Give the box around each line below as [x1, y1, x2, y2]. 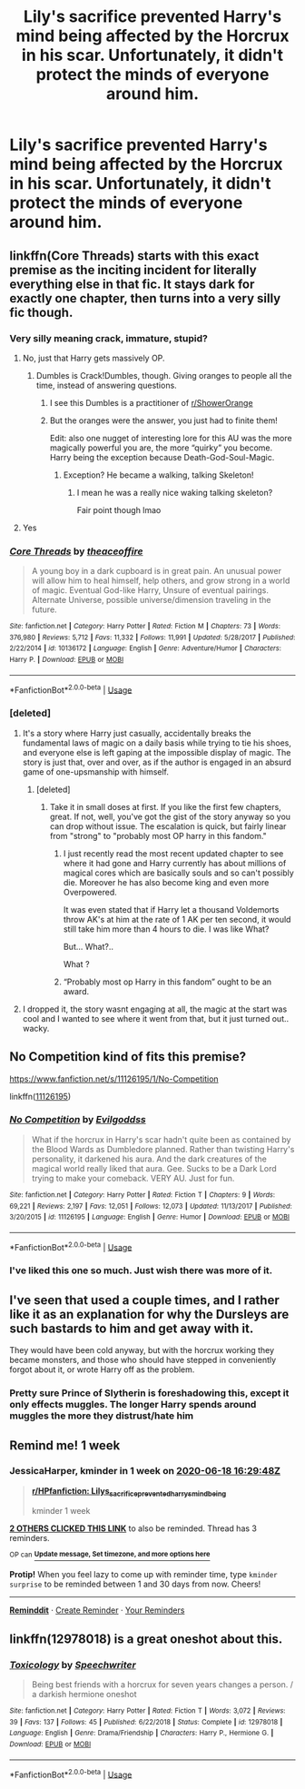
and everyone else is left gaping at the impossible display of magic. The [22, 746, 291, 757]
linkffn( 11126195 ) [9, 1091, 72, 1102]
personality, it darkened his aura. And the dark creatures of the [31, 1153, 268, 1164]
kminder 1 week [31, 1505, 91, 1516]
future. [31, 604, 57, 615]
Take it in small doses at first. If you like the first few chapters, [49, 801, 281, 812]
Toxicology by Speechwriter [9, 1658, 136, 1671]
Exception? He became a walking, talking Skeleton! [63, 469, 254, 480]
